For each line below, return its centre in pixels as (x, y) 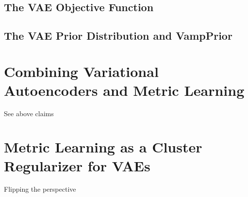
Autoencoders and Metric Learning (124, 90)
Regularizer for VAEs (77, 165)
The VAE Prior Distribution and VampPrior (118, 36)
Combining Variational (81, 71)
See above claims (29, 113)
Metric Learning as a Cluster (103, 146)
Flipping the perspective (40, 189)
